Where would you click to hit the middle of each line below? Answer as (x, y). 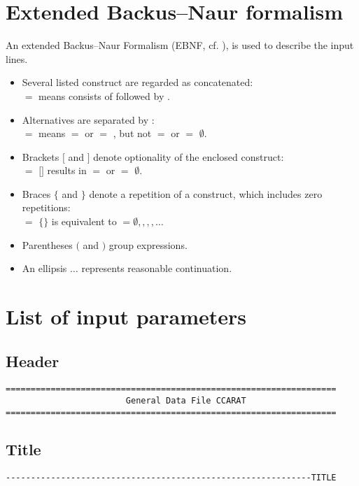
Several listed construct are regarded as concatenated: (138, 82)
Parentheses (47, 244)
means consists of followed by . (104, 95)
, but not (132, 133)
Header (33, 360)
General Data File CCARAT (186, 401)
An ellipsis (44, 268)
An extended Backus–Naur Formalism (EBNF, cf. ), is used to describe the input (180, 45)
